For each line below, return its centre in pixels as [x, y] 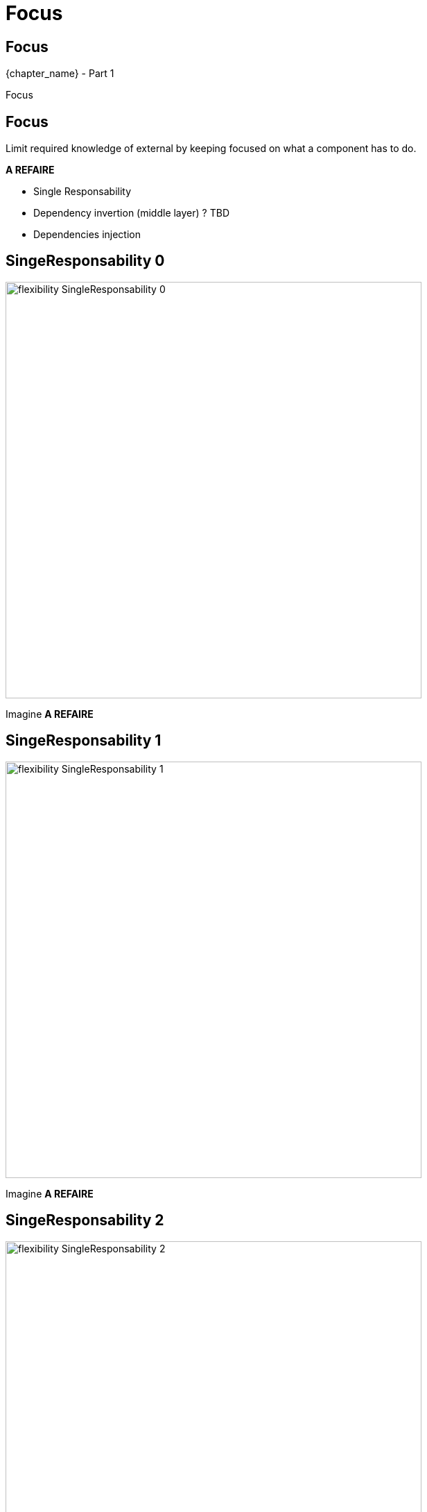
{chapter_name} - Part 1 [60, 74]
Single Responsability [82, 192]
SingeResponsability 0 [85, 261]
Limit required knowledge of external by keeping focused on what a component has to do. [211, 149]
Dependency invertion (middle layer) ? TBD [131, 213]
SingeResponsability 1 [84, 741]
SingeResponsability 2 [85, 1220]
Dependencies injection [87, 235]
